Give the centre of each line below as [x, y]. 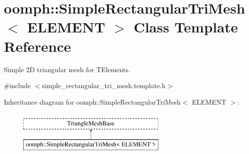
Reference [38, 46]
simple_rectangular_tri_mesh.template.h [104, 85]
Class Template [186, 27]
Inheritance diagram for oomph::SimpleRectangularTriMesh [92, 101]
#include [17, 85]
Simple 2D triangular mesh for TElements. [67, 69]
